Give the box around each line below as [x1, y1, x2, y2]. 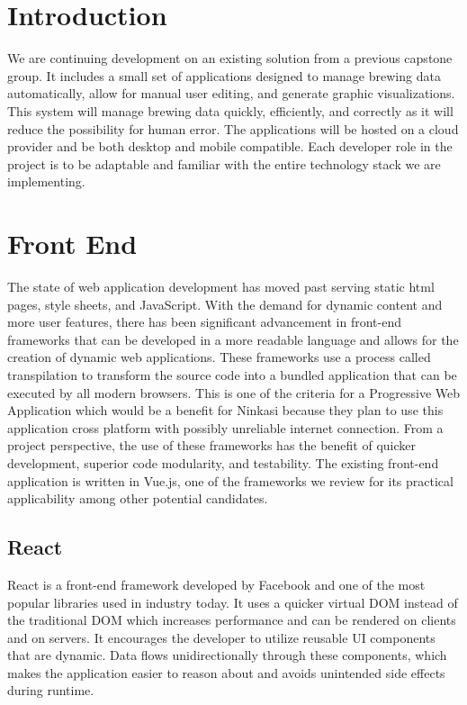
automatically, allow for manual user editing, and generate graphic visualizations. [7, 84, 455, 103]
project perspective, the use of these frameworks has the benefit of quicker [7, 436, 416, 455]
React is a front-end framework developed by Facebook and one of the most [7, 574, 426, 593]
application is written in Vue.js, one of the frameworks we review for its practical [7, 471, 454, 490]
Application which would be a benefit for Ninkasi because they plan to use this [7, 401, 444, 420]
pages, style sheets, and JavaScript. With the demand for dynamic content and [7, 294, 443, 313]
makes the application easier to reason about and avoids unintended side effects [7, 663, 445, 682]
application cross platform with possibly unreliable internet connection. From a [7, 418, 444, 437]
